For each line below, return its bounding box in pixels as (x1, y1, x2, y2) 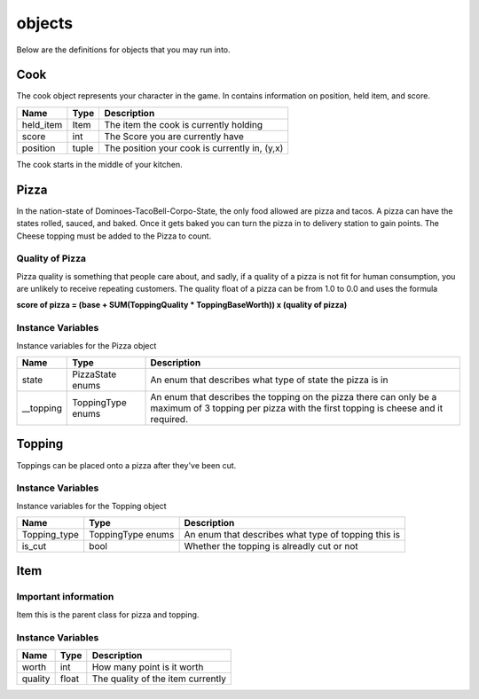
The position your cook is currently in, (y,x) (104, 142, 284, 154)
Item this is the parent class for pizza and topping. (16, 609, 200, 620)
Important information (16, 591, 114, 603)
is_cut (21, 540, 47, 553)
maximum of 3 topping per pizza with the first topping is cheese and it (150, 402, 444, 414)
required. (150, 412, 189, 425)
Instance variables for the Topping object (16, 500, 168, 511)
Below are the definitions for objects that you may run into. (16, 44, 231, 55)
